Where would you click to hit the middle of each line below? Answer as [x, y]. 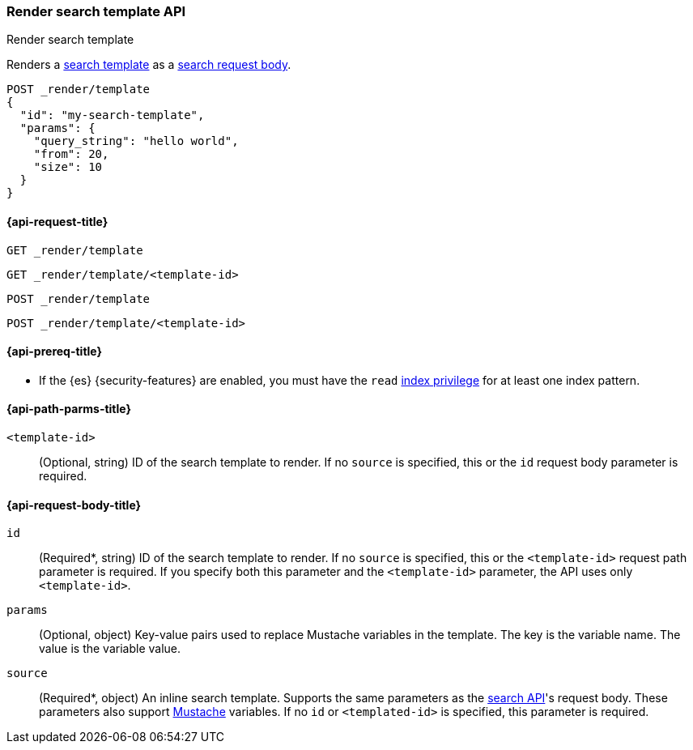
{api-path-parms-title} [69, 409]
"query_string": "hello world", [136, 141]
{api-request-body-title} [74, 505]
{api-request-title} [57, 221]
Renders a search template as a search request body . [149, 65]
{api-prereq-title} [55, 352]
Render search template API [96, 11]
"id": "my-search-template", [112, 115]
